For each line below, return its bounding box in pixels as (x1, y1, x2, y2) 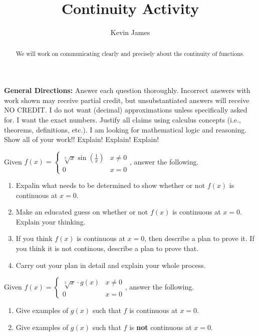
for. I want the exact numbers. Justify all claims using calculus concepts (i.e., (4, 114, 241, 124)
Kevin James (110, 27, 150, 37)
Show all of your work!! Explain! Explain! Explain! (4, 134, 159, 144)
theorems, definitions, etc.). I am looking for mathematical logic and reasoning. (4, 124, 247, 134)
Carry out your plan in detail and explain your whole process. (16, 259, 206, 270)
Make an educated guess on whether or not (16, 206, 148, 217)
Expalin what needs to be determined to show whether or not (16, 180, 205, 190)
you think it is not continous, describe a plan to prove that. (16, 243, 199, 253)
